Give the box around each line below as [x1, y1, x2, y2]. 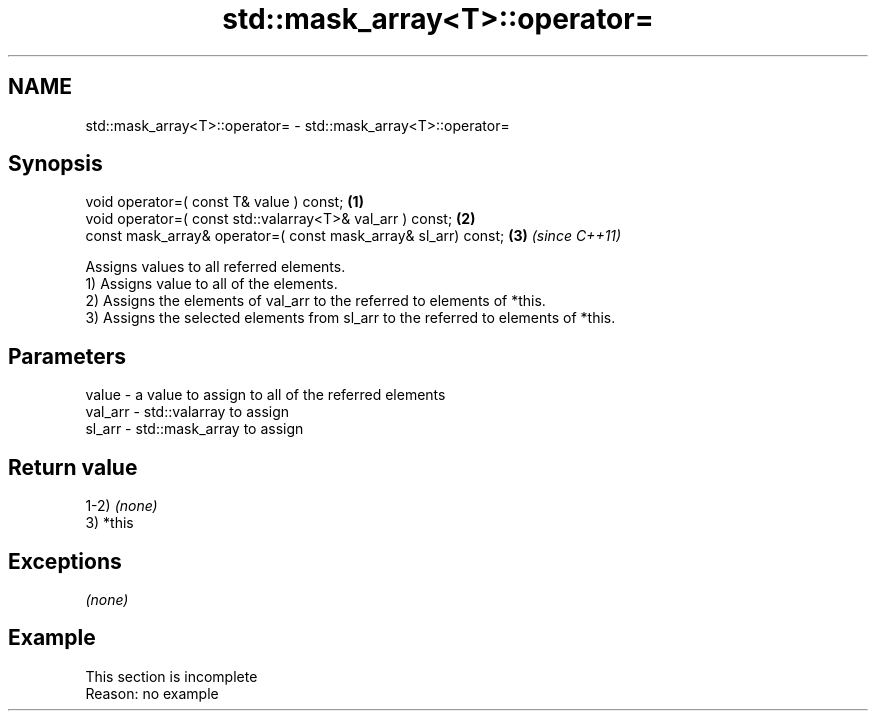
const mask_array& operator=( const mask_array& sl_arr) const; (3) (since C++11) [85, 227, 622, 245]
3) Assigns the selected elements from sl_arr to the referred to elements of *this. [85, 309, 616, 327]
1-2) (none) [85, 497, 158, 515]
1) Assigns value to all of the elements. [85, 275, 338, 293]
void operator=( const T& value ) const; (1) [85, 193, 364, 211]
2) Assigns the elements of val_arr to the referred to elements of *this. [85, 292, 546, 310]
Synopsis [8, 151, 103, 177]
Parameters [8, 343, 126, 369]
